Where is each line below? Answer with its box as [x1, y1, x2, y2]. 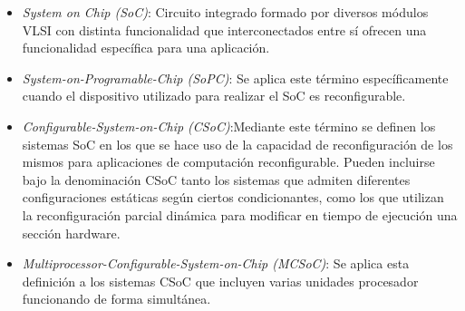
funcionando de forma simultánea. [22, 289, 211, 308]
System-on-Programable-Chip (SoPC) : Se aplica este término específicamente [22, 68, 449, 87]
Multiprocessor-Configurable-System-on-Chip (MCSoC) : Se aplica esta [22, 254, 410, 273]
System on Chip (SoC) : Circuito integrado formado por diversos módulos [22, 3, 429, 21]
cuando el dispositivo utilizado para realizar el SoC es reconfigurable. [22, 86, 406, 105]
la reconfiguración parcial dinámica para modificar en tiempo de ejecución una [22, 205, 458, 224]
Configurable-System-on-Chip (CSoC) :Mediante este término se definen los [22, 116, 436, 135]
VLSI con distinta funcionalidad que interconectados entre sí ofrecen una [22, 20, 427, 39]
